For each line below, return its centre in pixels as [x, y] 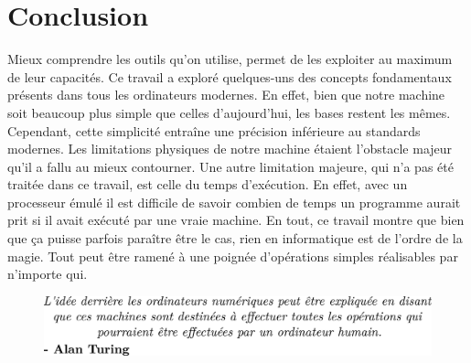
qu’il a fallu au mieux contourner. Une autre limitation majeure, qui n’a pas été [230, 166]
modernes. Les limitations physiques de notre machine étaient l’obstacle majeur [230, 149]
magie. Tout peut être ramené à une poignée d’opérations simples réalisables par [233, 256]
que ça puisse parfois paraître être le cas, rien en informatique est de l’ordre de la [235, 238]
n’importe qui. [48, 274]
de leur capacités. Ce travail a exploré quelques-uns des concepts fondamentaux [230, 76]
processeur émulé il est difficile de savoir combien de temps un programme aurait [234, 202]
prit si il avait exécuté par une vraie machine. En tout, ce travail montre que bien [236, 220]
